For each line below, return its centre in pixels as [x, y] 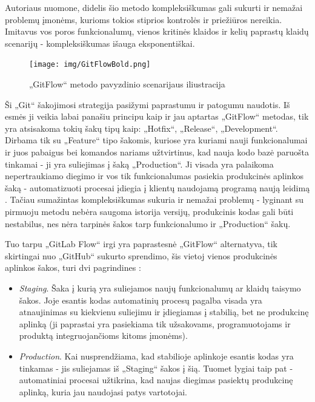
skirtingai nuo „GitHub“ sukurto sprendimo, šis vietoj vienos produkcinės [141, 255]
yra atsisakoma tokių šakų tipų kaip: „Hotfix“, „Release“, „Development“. [141, 128]
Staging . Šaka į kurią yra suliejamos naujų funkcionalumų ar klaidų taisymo [160, 288]
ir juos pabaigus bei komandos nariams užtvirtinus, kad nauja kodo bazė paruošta [157, 152]
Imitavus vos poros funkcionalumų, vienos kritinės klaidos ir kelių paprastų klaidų [157, 31]
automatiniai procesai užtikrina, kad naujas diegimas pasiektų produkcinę [156, 380]
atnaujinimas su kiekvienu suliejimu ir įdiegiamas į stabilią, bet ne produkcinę [164, 312]
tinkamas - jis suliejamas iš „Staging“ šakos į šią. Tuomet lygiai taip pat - [156, 368]
